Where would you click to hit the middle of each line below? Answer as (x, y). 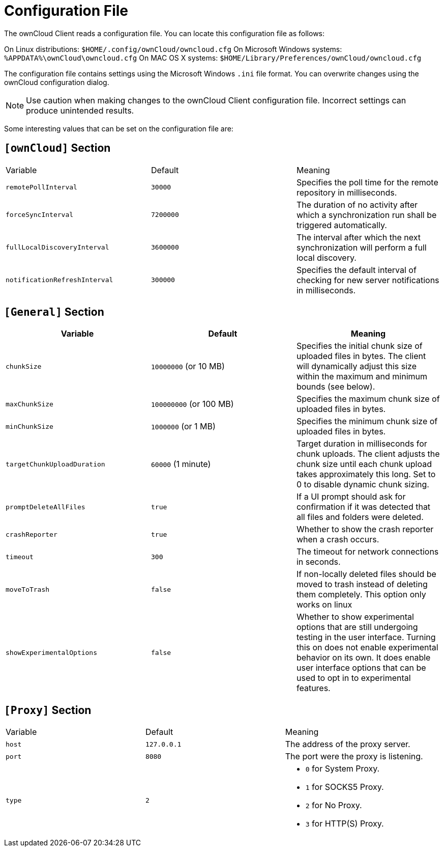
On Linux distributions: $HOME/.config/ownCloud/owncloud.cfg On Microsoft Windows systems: (173, 49)
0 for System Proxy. (343, 769)
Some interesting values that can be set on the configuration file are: (119, 128)
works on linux (324, 605)
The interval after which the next (358, 237)
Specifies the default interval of (356, 270)
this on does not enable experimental (367, 648)
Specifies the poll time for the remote (367, 182)
